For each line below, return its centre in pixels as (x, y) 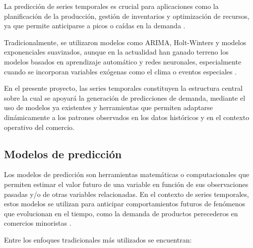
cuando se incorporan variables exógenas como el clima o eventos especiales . (121, 71)
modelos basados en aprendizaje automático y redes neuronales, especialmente (123, 61)
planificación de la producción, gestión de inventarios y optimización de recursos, (127, 16)
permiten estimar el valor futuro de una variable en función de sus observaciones (126, 184)
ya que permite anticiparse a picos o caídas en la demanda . (95, 26)
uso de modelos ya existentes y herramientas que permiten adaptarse (108, 107)
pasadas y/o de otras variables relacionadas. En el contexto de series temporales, (126, 194)
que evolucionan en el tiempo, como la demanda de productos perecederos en (121, 213)
